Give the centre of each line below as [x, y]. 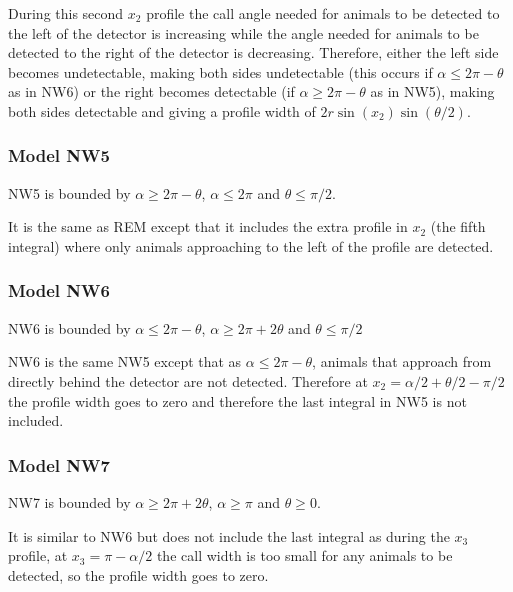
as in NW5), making [432, 91]
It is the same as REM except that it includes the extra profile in [208, 226]
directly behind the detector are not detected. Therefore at [188, 380]
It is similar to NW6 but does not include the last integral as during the [229, 535]
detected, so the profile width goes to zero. [138, 574]
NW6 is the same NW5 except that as [125, 361]
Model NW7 [59, 464]
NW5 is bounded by [69, 192]
